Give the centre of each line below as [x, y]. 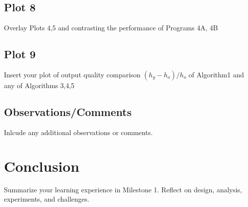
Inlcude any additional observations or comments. [79, 132]
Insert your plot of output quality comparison [72, 74]
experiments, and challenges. [47, 199]
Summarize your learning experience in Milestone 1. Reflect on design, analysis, [123, 189]
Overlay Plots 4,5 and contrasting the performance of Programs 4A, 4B [111, 28]
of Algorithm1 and [216, 74]
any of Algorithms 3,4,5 [39, 85]
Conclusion [42, 166]
